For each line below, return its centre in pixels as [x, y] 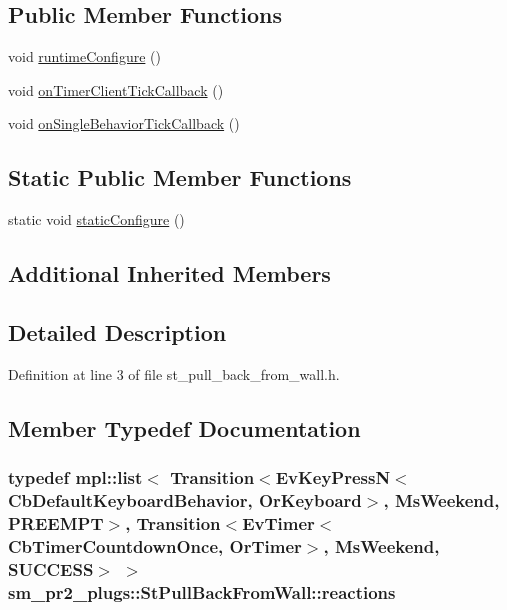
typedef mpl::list [75, 477]
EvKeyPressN [333, 477]
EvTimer [278, 522]
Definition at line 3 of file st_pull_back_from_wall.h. [174, 373]
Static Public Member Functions [180, 177]
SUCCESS [51, 568]
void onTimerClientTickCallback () [116, 89]
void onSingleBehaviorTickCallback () [124, 123]
